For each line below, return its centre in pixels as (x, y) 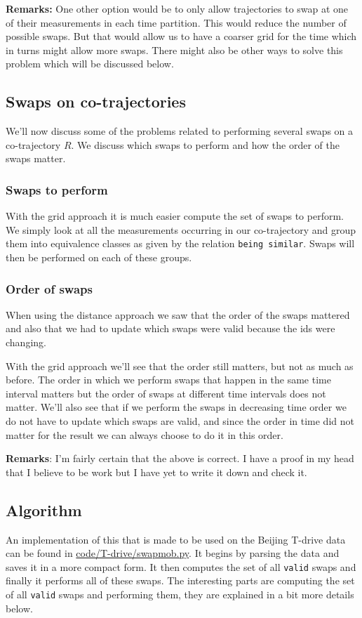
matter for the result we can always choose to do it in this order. (145, 434)
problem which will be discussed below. (90, 64)
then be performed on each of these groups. (99, 257)
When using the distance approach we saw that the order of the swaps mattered (178, 314)
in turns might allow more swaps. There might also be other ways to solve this (174, 50)
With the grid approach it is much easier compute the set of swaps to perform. (175, 216)
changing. (26, 342)
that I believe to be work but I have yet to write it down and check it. (156, 472)
